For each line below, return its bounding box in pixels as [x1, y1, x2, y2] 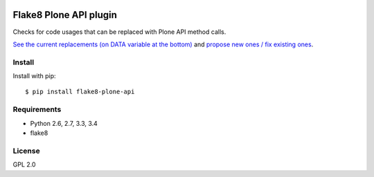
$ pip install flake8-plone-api [25, 88, 135, 96]
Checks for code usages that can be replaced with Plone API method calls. [12, 28, 226, 36]
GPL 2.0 [12, 160, 36, 169]
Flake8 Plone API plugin [12, 9, 117, 21]
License [12, 146, 41, 156]
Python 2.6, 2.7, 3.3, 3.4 [30, 119, 98, 127]
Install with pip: [12, 72, 56, 80]
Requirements [12, 104, 62, 114]
